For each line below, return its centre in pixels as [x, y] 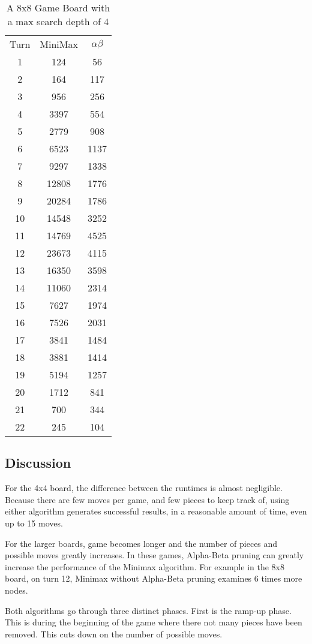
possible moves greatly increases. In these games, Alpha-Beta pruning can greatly [154, 555]
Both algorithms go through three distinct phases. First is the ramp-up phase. [148, 610]
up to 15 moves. [34, 523]
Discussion [38, 463]
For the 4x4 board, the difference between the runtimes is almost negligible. [144, 488]
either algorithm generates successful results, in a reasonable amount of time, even [156, 511]
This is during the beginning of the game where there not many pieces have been [154, 622]
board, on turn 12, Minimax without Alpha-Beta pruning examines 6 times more [154, 578]
